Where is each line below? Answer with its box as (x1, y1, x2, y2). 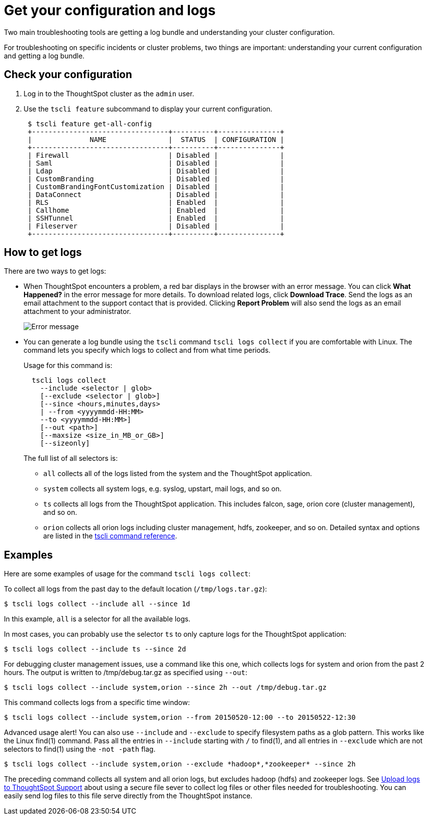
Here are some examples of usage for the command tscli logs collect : (4, 569, 251, 578)
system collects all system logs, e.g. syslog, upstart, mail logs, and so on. (43, 484, 282, 493)
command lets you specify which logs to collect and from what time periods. (24, 346, 271, 355)
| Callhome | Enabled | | (27, 206, 285, 214)
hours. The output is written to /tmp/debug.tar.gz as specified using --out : (4, 668, 247, 677)
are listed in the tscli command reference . (43, 532, 177, 540)
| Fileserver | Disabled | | (27, 222, 285, 230)
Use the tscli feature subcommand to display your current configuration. (24, 104, 272, 113)
